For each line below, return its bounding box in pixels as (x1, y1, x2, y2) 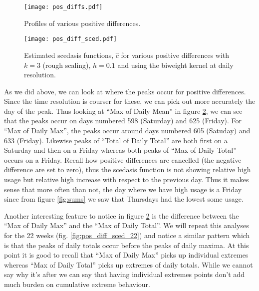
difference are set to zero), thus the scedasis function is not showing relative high (4, 164, 251, 175)
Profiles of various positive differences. (24, 17, 141, 28)
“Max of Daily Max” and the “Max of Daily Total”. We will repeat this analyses (4, 220, 249, 231)
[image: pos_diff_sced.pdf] (24, 35, 117, 43)
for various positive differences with (121, 49, 230, 60)
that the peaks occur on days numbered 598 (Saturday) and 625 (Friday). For (4, 115, 242, 126)
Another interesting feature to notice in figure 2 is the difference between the (4, 210, 239, 221)
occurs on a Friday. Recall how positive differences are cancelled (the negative (4, 154, 242, 165)
